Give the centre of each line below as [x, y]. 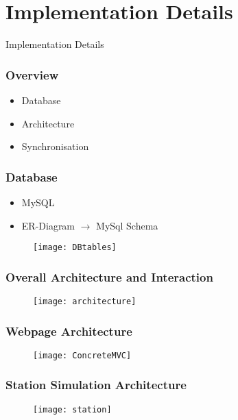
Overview [32, 74]
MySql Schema [127, 225]
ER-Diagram [48, 225]
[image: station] [72, 409]
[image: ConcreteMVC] [82, 355]
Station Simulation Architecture [96, 385]
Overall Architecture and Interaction [109, 276]
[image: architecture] [85, 301]
